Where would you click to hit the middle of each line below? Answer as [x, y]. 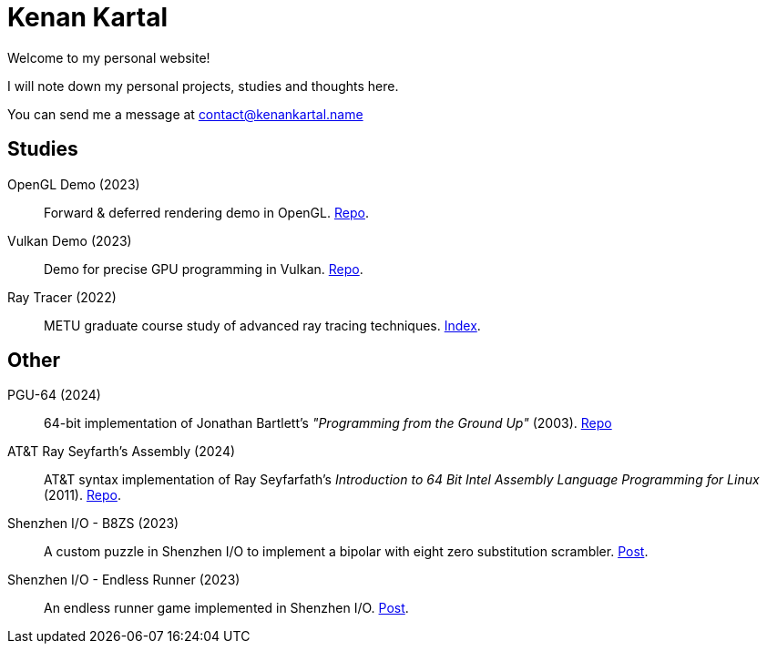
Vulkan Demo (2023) [70, 240]
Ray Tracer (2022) [62, 297]
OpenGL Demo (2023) [74, 184]
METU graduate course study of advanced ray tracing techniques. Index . [262, 325]
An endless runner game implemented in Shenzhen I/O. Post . [226, 608]
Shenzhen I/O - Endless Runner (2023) [124, 580]
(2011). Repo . [82, 495]
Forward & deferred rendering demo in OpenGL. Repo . [206, 212]
